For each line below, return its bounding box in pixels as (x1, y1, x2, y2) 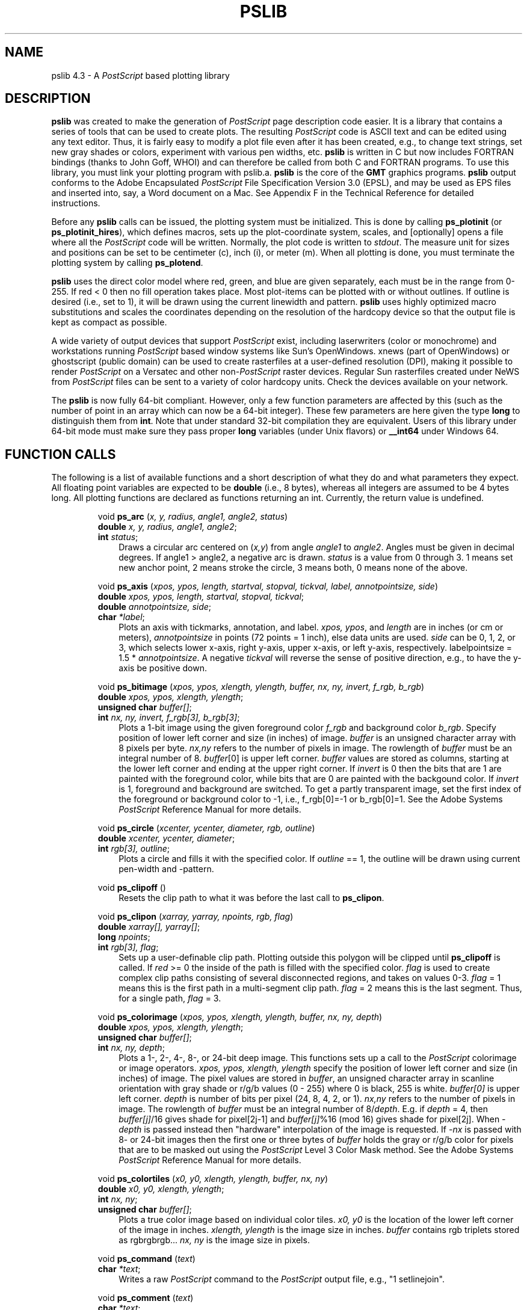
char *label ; (97, 612, 145, 623)
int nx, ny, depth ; (97, 1042, 165, 1053)
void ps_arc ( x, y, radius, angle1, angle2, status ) (97, 511, 288, 522)
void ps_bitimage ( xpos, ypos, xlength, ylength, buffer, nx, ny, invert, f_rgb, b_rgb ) (97, 681, 425, 692)
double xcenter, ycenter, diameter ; (97, 833, 235, 844)
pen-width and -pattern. (119, 864, 214, 875)
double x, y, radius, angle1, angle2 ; (97, 521, 237, 532)
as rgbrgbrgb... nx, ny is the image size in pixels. (119, 1235, 310, 1246)
